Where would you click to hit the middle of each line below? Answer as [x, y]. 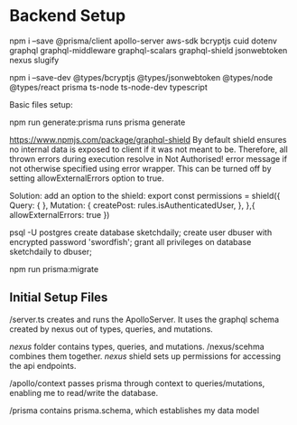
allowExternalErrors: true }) [60, 214]
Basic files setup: [42, 104]
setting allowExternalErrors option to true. [87, 178]
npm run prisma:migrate [54, 269]
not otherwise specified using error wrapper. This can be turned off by [141, 168]
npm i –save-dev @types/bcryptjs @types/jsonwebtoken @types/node [141, 77]
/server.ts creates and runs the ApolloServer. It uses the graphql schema [144, 319]
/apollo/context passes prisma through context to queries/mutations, [137, 383]
